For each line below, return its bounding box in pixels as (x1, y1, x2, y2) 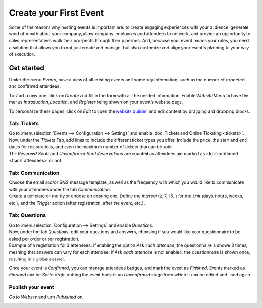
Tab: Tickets (9, 120, 39, 127)
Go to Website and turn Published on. (9, 294, 84, 300)
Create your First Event (9, 7, 104, 18)
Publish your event (9, 284, 54, 291)
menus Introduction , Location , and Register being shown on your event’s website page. (9, 99, 183, 105)
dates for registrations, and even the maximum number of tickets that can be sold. (9, 144, 173, 150)
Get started (9, 64, 44, 72)
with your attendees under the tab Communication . (9, 186, 111, 192)
